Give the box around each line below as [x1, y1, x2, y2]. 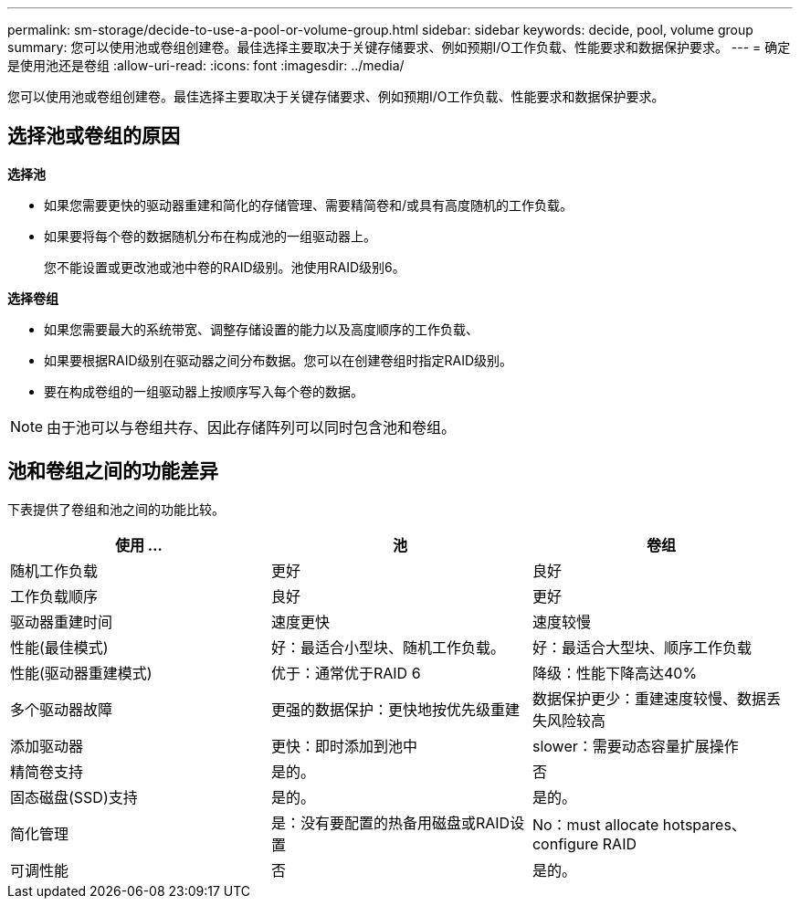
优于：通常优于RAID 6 [270, 663, 421, 682]
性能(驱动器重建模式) [10, 663, 153, 682]
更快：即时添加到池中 [270, 736, 417, 755]
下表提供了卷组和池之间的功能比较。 [7, 500, 225, 517]
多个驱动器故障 [10, 700, 113, 719]
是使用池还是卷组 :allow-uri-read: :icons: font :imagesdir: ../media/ [7, 58, 405, 73]
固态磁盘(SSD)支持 [10, 787, 138, 806]
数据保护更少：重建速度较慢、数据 [532, 689, 766, 708]
